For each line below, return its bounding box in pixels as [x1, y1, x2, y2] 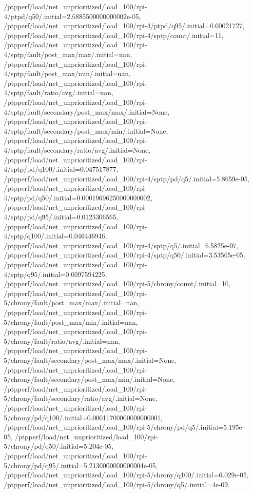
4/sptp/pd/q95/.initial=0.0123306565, [4, 212, 118, 222]
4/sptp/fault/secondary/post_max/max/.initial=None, [4, 106, 170, 117]
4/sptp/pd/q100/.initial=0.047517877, [4, 164, 118, 174]
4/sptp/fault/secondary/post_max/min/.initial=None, [4, 125, 168, 136]
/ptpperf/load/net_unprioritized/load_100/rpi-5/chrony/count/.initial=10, [4, 278, 231, 289]
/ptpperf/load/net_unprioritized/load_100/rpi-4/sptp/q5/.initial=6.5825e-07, [4, 240, 238, 250]
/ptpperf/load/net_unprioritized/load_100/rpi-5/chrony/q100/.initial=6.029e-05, [4, 470, 249, 480]
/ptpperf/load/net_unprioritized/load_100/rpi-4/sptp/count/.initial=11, [4, 30, 224, 40]
